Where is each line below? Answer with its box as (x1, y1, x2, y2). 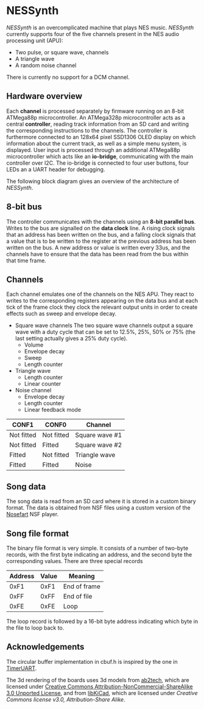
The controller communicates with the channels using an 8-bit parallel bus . (6, 218, 196, 225)
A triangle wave (15, 55, 55, 62)
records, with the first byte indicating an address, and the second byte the (6, 551, 192, 558)
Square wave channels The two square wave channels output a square (15, 322, 194, 329)
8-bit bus (6, 202, 43, 212)
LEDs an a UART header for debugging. (6, 165, 105, 173)
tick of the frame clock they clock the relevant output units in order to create (6, 303, 198, 311)
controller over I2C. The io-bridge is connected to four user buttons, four (6, 159, 189, 167)
